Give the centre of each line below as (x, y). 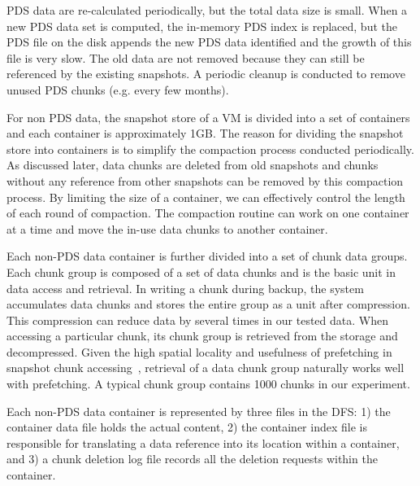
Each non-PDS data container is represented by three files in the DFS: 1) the (199, 411)
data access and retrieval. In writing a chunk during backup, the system (185, 288)
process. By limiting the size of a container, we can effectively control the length (206, 197)
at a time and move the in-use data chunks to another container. (167, 228)
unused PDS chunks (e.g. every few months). (118, 89)
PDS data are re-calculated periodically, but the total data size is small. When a (207, 10)
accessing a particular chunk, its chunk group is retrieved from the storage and (202, 336)
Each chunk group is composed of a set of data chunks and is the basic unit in (201, 271)
